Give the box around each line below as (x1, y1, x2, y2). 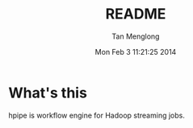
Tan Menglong (111, 31, 160, 41)
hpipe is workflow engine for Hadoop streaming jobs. (8, 110, 186, 120)
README (105, 5, 166, 23)
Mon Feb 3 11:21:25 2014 (94, 47, 177, 56)
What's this (8, 84, 87, 101)
